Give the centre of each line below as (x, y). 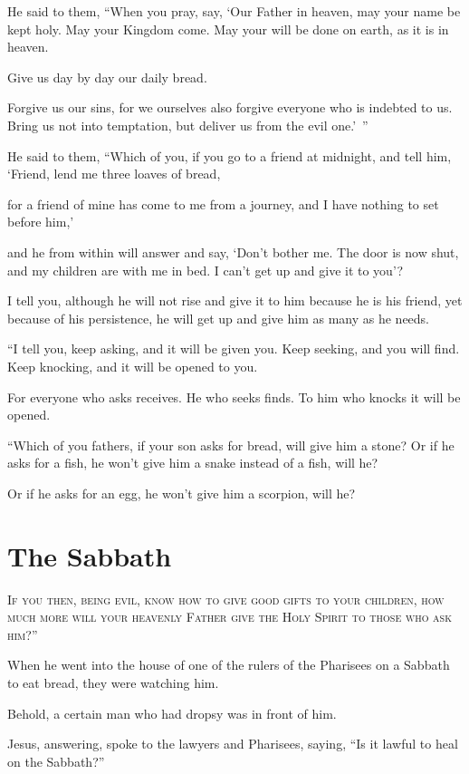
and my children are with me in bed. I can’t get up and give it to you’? (206, 270)
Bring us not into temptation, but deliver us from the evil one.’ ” (188, 125)
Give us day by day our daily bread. (107, 77)
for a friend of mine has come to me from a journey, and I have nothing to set (223, 203)
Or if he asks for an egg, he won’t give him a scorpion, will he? (182, 493)
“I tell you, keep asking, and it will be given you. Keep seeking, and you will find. (234, 348)
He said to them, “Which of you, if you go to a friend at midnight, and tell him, (230, 155)
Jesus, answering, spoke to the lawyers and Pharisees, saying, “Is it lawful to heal (233, 744)
